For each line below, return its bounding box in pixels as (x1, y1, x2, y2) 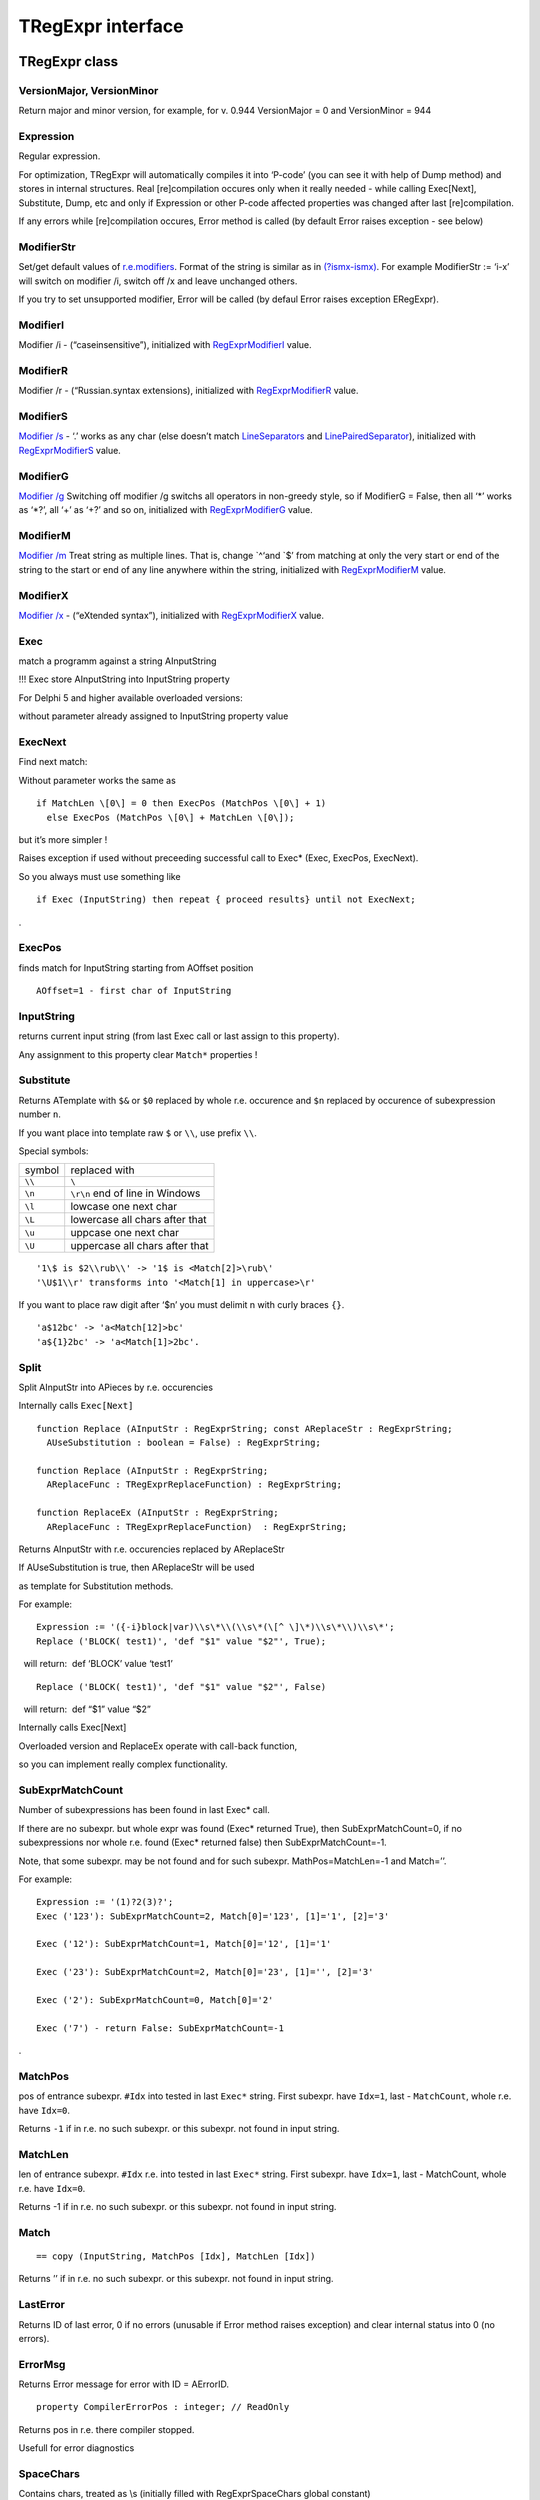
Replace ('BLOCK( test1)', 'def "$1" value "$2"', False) (36, 1681, 327, 1692)
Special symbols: (18, 1145, 89, 1157)
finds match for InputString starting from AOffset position (18, 961, 254, 974)
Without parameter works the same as (18, 774, 177, 786)
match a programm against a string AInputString (18, 655, 217, 667)
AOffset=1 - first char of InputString (36, 985, 232, 997)
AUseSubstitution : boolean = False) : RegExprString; (46, 1437, 322, 1449)
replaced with (70, 1163, 135, 1177)
